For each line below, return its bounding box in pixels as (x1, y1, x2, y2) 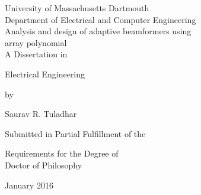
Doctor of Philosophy (5, 158, 82, 171)
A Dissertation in (5, 48, 68, 60)
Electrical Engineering (5, 67, 85, 80)
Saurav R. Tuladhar (5, 108, 77, 120)
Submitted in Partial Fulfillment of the (5, 127, 146, 139)
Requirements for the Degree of (5, 147, 119, 160)
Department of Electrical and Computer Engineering (5, 13, 196, 25)
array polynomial (5, 36, 67, 48)
